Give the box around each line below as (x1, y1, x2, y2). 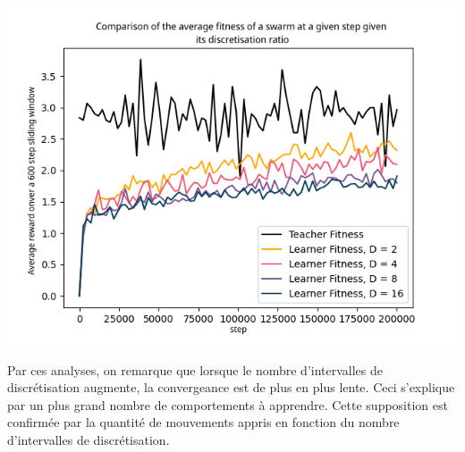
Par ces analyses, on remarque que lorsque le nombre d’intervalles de (7, 360, 383, 379)
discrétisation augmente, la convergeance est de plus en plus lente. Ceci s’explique (7, 378, 455, 397)
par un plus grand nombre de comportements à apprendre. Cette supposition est (7, 395, 448, 414)
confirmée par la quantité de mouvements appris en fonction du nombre (7, 413, 400, 431)
